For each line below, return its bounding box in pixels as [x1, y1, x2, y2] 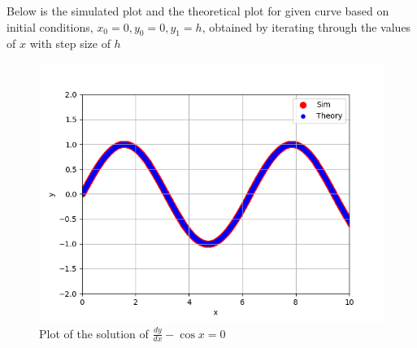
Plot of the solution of [39, 324, 149, 341]
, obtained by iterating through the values [202, 18, 411, 35]
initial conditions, [7, 18, 93, 35]
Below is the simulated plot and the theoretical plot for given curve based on [7, 2, 389, 19]
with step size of [29, 35, 111, 52]
